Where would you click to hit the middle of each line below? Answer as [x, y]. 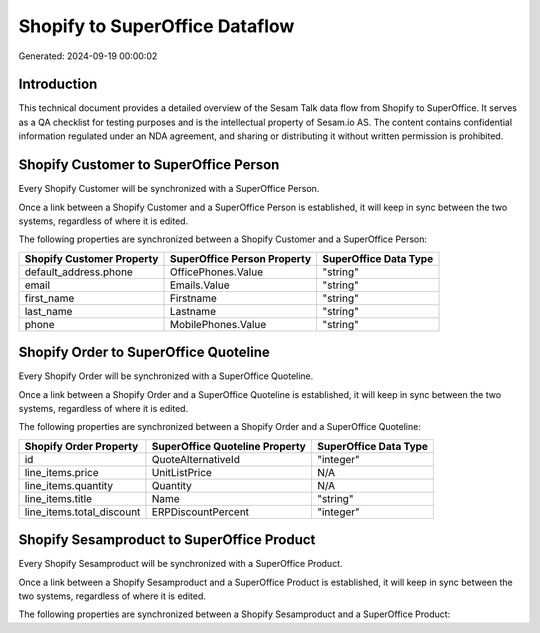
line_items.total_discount [82, 512]
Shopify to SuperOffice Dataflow [156, 26]
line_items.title [58, 498]
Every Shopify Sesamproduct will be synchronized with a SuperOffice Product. [180, 564]
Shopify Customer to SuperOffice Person [149, 165]
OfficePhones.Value [216, 272]
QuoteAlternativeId [195, 459]
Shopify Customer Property [91, 258]
